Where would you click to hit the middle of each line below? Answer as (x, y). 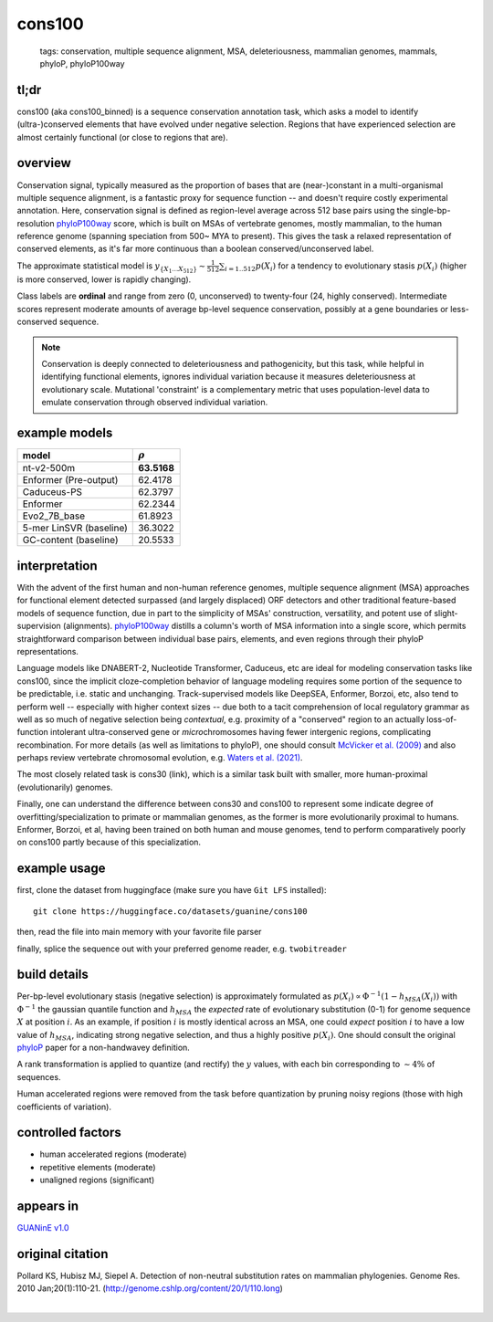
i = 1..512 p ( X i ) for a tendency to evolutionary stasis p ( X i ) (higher (346, 267)
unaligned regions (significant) (97, 1180)
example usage (61, 869)
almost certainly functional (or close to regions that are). (122, 137)
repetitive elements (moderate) (98, 1167)
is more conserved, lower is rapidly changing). (104, 279)
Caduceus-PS (52, 492)
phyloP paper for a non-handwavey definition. (104, 1047)
